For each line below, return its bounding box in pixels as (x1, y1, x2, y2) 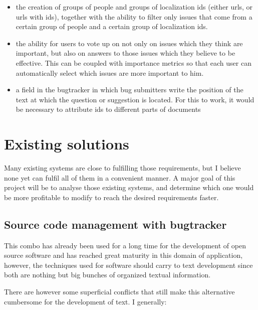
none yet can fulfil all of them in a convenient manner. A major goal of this (4, 172, 235, 183)
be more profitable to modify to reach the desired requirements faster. (4, 192, 219, 202)
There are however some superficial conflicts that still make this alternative (4, 286, 235, 297)
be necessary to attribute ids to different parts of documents (16, 104, 201, 114)
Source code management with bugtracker (4, 216, 227, 232)
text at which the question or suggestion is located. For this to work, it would (16, 94, 254, 104)
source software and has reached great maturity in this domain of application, (4, 250, 243, 260)
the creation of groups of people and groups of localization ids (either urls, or (16, 2, 253, 12)
